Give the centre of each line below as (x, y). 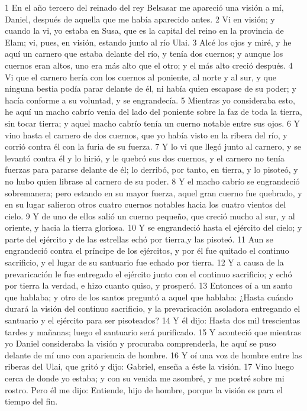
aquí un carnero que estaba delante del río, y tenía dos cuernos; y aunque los (144, 54)
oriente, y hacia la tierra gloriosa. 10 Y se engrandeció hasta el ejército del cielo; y (153, 227)
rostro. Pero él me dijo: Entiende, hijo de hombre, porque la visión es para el (144, 389)
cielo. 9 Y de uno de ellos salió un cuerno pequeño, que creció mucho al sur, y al (150, 216)
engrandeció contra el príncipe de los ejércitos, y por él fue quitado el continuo (147, 250)
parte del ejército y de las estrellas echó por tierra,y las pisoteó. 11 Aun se (139, 239)
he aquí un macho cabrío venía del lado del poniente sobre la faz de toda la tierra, (153, 111)
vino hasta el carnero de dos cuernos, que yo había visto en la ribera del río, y (146, 135)
